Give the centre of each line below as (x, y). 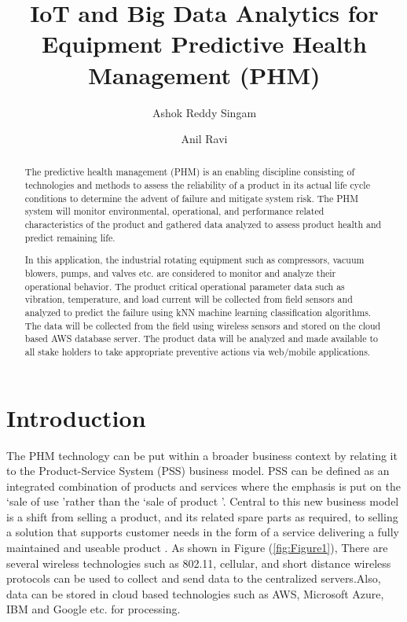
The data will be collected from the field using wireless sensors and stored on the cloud (203, 325)
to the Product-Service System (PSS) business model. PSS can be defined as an (198, 471)
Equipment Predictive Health (204, 44)
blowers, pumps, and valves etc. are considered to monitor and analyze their (180, 272)
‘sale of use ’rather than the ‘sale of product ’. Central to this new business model (203, 501)
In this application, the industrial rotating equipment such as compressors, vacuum (194, 260)
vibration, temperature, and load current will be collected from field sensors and (189, 299)
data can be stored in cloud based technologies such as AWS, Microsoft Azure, (195, 593)
